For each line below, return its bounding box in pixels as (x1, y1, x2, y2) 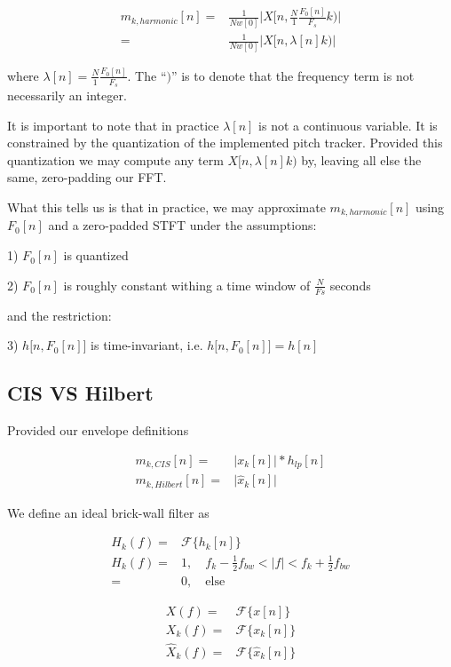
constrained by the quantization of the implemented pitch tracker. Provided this (7, 133, 443, 152)
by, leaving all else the (301, 150, 422, 169)
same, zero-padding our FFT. (7, 168, 167, 187)
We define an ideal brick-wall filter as (7, 503, 210, 521)
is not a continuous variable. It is (258, 115, 438, 134)
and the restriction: (7, 306, 112, 324)
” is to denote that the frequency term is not (170, 66, 415, 84)
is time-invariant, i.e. (91, 336, 203, 354)
